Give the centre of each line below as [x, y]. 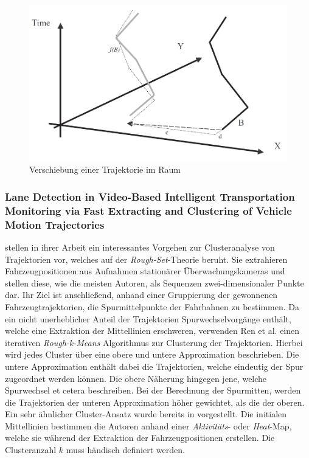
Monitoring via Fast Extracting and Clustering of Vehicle [148, 210]
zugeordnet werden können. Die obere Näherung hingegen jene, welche [136, 378]
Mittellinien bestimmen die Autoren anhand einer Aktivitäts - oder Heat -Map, [148, 425]
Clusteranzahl [31, 450]
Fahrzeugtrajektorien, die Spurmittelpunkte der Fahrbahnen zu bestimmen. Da [152, 306]
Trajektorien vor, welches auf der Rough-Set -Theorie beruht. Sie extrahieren [146, 259]
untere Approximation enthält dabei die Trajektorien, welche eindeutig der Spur [154, 366]
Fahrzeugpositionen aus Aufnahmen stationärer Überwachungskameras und [145, 271]
